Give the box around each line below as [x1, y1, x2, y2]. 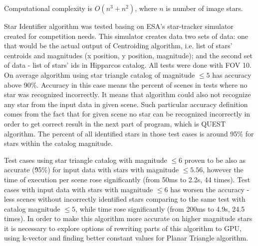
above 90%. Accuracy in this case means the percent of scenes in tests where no [4, 79, 248, 90]
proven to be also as [184, 154, 246, 165]
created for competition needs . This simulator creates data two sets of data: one [4, 30, 249, 41]
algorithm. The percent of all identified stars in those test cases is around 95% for [4, 128, 254, 138]
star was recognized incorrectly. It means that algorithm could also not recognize [4, 89, 251, 100]
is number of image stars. [166, 3, 243, 13]
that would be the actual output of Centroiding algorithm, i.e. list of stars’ [4, 40, 233, 51]
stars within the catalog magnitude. [4, 138, 113, 148]
